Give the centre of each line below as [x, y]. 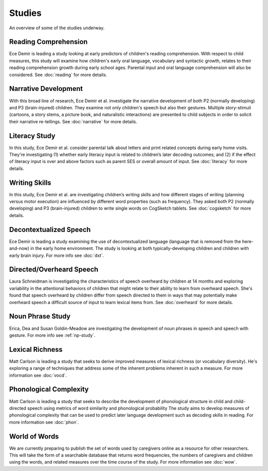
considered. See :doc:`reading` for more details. [58, 75]
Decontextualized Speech [50, 229]
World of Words [34, 436]
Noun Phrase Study [40, 316]
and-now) [19, 248]
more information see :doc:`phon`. [44, 422]
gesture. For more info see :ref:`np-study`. [52, 335]
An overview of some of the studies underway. [57, 28]
